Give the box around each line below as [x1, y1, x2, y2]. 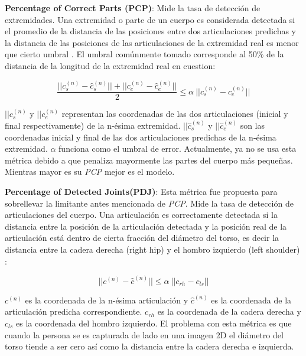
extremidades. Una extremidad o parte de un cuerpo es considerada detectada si [5, 13, 295, 25]
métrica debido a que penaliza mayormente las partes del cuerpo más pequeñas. [5, 153, 293, 166]
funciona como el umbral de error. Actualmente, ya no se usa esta [58, 142, 297, 155]
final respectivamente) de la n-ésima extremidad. [5, 119, 181, 131]
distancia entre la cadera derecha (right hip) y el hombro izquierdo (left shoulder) [5, 243, 300, 255]
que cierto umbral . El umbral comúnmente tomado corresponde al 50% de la [5, 48, 284, 60]
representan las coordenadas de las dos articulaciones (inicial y [61, 107, 288, 120]
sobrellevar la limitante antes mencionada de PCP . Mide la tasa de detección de [5, 197, 294, 209]
